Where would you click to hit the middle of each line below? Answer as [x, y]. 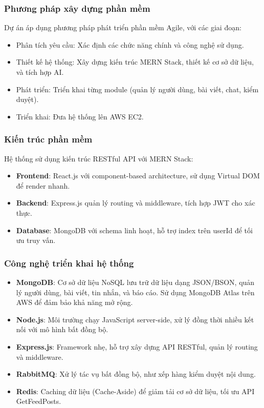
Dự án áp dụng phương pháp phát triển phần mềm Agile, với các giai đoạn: [123, 27]
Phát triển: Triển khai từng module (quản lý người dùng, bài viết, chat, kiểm [137, 89]
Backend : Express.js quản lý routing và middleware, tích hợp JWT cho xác [136, 203]
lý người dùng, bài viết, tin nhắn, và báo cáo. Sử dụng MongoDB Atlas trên [135, 292]
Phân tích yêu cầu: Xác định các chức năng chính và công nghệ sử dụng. [130, 44]
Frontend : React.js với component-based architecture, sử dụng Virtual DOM [138, 176]
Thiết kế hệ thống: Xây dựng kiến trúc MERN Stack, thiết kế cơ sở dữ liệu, [135, 62]
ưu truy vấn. [36, 240]
